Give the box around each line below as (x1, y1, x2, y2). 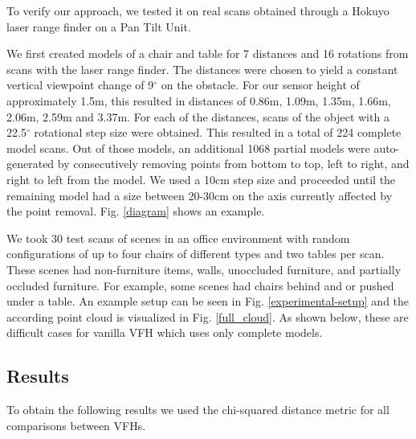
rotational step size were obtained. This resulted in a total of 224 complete (34, 124, 402, 141)
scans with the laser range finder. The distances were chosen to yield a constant (6, 60, 398, 77)
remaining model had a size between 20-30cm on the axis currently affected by (6, 187, 393, 203)
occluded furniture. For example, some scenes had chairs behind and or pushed (6, 277, 394, 293)
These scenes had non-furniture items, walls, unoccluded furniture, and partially (6, 261, 402, 277)
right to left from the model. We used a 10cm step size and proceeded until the (6, 170, 396, 187)
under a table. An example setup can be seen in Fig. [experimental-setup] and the (6, 293, 410, 310)
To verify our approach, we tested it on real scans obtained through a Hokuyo (6, 2, 389, 18)
